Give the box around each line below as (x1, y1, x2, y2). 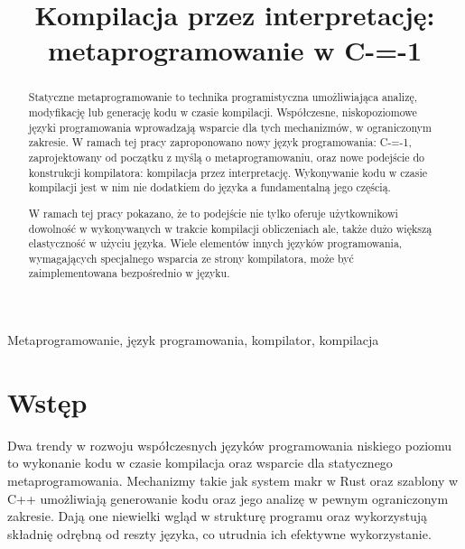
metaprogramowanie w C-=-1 (47, 32, 423, 69)
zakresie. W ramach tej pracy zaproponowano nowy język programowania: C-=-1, (28, 135, 412, 150)
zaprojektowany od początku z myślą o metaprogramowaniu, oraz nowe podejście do (28, 149, 425, 164)
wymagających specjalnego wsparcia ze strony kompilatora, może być (28, 250, 354, 265)
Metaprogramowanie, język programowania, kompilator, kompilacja (7, 330, 379, 349)
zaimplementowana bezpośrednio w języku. (28, 265, 230, 281)
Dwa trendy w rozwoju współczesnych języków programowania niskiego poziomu (7, 435, 452, 454)
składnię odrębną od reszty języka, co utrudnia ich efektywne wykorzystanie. (7, 524, 432, 543)
